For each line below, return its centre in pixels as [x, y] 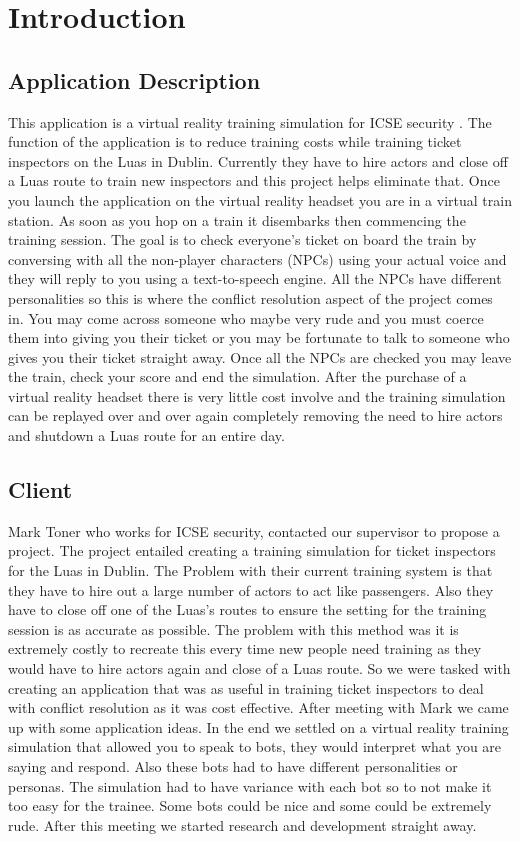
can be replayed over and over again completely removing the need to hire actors [255, 415]
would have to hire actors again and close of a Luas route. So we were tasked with [259, 668]
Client [40, 489]
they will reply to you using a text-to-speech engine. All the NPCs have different [255, 278]
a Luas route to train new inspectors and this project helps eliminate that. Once [254, 180]
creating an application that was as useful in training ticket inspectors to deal [246, 687]
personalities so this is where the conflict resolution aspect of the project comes [250, 297]
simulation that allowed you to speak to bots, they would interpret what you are [255, 746]
